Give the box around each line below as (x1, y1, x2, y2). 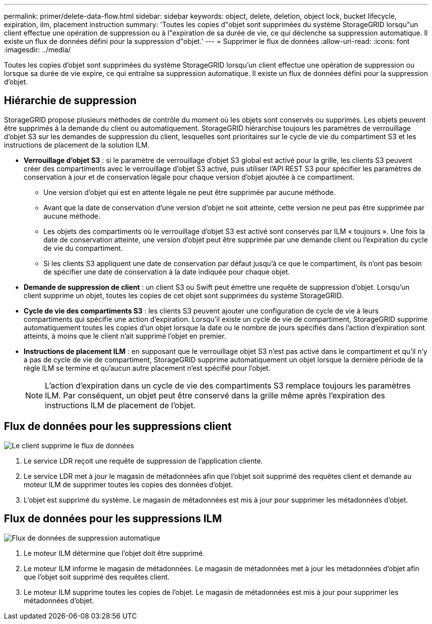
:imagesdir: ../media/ (4, 45, 71, 54)
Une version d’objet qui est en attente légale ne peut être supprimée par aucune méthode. (43, 188, 336, 196)
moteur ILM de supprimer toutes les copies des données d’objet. (24, 480, 233, 489)
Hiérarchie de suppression (4, 94, 137, 107)
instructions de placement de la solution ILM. (4, 140, 150, 149)
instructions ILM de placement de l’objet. (45, 400, 196, 410)
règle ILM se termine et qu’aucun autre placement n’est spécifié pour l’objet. (24, 363, 271, 372)
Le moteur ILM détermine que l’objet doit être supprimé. (24, 548, 205, 557)
